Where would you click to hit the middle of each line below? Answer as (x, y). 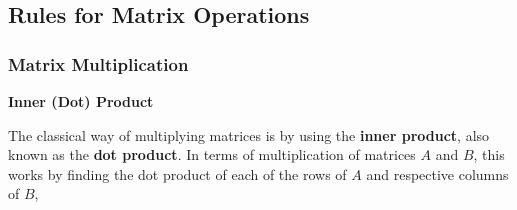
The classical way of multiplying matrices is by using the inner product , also (249, 134)
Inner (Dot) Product (81, 101)
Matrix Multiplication (98, 63)
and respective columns (437, 173)
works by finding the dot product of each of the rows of (177, 173)
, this (489, 154)
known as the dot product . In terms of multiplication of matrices (212, 154)
